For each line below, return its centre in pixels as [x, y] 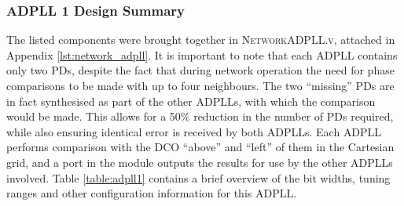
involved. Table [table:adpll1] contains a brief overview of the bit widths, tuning [198, 177]
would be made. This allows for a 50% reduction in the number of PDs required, [200, 116]
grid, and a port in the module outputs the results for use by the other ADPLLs [200, 162]
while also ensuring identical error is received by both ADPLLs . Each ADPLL [194, 131]
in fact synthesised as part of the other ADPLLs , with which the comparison [191, 101]
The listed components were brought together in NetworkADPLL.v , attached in [201, 40]
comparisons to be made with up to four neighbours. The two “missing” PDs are [200, 85]
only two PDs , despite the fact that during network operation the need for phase [200, 70]
